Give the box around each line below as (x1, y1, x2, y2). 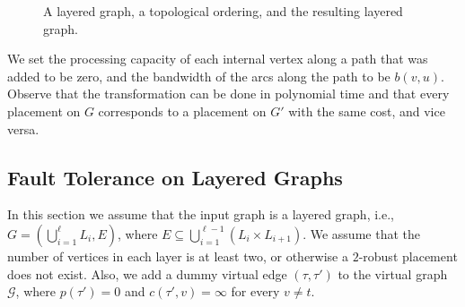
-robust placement (358, 246, 458, 265)
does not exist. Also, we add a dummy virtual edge (7, 264, 287, 283)
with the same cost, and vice (288, 101, 445, 120)
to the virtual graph (338, 264, 448, 283)
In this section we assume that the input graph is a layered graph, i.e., (7, 205, 394, 224)
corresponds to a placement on (98, 101, 267, 120)
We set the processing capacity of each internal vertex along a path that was (7, 49, 428, 68)
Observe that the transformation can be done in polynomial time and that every (7, 84, 450, 103)
